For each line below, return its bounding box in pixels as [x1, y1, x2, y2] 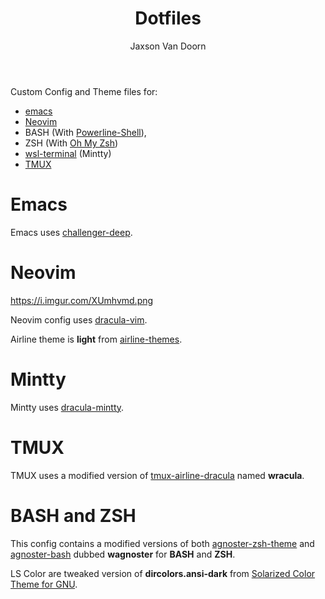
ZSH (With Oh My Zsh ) [24, 137, 119, 149]
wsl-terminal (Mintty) [24, 147, 112, 159]
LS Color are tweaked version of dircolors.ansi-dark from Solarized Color [10, 567, 316, 579]
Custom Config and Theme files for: [10, 85, 158, 97]
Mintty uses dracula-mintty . [10, 401, 125, 413]
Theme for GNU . [10, 578, 78, 590]
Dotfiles [134, 7, 202, 30]
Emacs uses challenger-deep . [10, 226, 133, 238]
